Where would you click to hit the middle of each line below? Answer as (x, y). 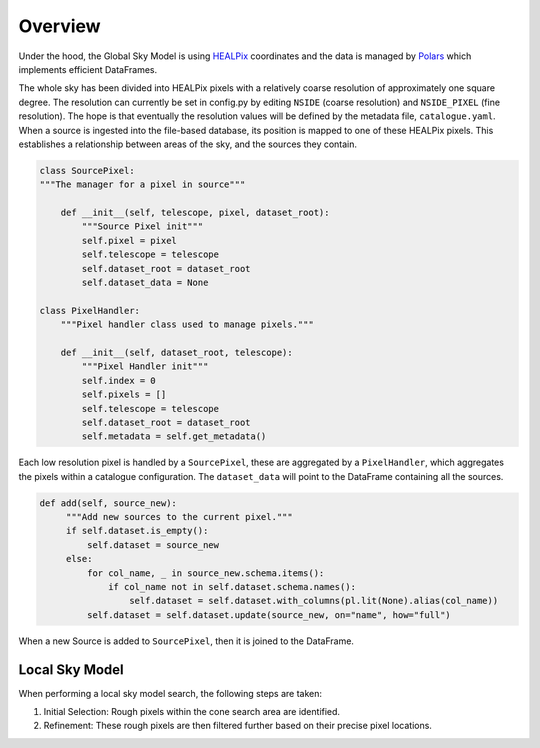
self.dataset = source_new (153, 544)
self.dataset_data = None (145, 282)
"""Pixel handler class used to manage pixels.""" (187, 324)
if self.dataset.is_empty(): (137, 531)
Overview (59, 26)
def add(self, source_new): (108, 503)
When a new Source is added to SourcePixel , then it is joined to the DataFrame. (186, 641)
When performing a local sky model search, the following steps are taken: (170, 693)
